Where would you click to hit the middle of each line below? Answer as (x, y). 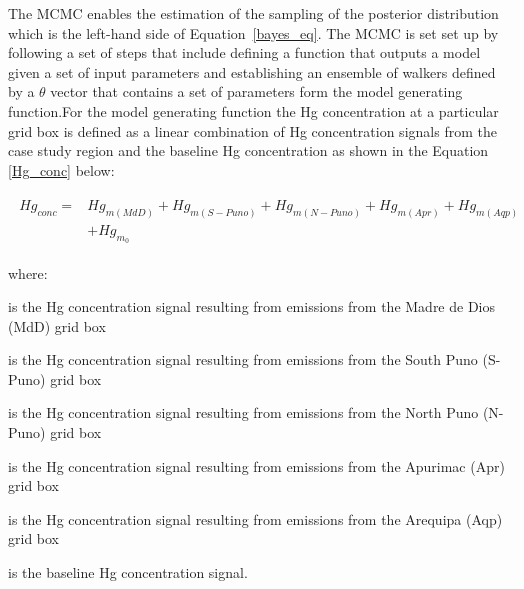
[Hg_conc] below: (61, 169)
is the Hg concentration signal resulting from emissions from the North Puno (243, 412)
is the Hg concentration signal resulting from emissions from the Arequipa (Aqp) (255, 518)
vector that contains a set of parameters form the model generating (256, 91)
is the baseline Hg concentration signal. (128, 572)
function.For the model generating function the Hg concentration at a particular (253, 110)
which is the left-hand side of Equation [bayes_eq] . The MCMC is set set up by (253, 32)
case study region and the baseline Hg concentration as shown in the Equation (248, 150)
